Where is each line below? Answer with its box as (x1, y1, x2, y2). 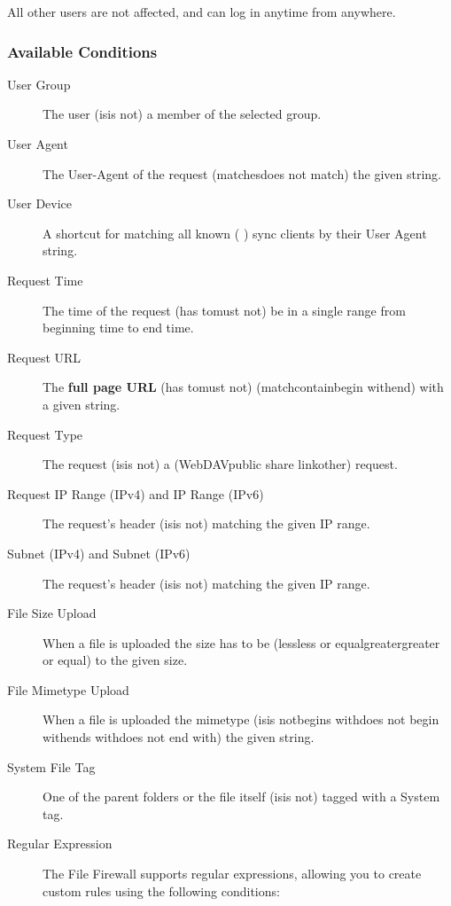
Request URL (7, 348, 82, 366)
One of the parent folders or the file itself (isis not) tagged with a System (43, 787, 440, 806)
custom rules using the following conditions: (43, 881, 280, 900)
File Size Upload (7, 604, 97, 622)
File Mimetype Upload (7, 680, 129, 699)
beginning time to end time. (43, 318, 194, 337)
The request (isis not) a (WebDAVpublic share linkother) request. (43, 455, 398, 473)
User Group (7, 74, 71, 93)
